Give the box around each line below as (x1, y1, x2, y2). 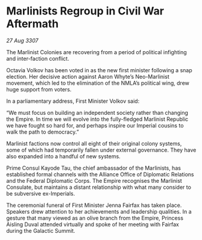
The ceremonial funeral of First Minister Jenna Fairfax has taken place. (6, 202, 182, 209)
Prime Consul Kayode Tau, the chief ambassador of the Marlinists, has (6, 164, 181, 171)
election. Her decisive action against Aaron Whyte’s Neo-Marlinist (6, 73, 170, 80)
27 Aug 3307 (6, 37, 39, 44)
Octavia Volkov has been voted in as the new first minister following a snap (6, 66, 192, 73)
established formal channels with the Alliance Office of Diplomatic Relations (6, 170, 194, 178)
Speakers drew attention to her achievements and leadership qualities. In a (6, 208, 192, 215)
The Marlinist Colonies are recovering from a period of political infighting (6, 48, 187, 55)
